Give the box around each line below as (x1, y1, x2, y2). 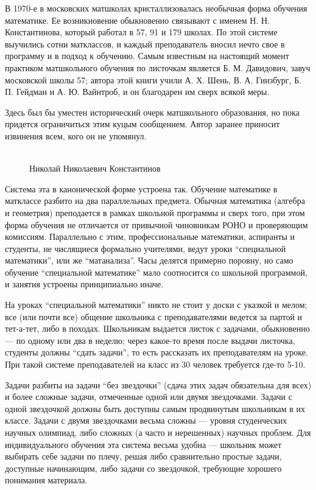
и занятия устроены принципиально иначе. (5, 278, 164, 290)
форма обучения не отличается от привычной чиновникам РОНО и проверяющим (5, 218, 308, 231)
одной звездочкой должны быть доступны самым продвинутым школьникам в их (5, 402, 306, 415)
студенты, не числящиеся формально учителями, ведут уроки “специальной (5, 242, 286, 254)
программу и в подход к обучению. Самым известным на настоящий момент (5, 49, 289, 62)
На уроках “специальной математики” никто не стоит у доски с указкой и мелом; (5, 298, 307, 311)
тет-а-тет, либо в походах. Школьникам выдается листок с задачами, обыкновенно (5, 322, 310, 335)
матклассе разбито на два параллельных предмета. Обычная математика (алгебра (5, 194, 305, 207)
